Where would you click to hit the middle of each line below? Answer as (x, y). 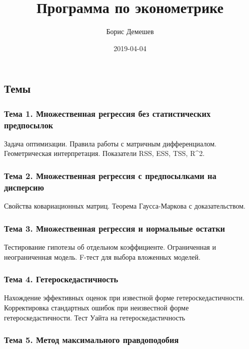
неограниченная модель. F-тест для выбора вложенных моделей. (102, 256)
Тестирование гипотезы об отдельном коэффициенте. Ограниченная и (110, 246)
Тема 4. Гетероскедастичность (61, 279)
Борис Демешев (130, 31)
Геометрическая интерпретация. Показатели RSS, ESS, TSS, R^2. (104, 153)
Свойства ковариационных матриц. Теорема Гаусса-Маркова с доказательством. (125, 206)
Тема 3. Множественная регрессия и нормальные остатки (114, 228)
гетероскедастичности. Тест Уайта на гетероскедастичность (95, 317)
